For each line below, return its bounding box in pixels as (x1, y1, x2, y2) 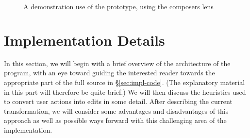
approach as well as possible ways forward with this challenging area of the (4, 115, 227, 125)
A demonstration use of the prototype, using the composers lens (23, 1, 214, 11)
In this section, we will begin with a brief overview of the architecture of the (4, 58, 231, 68)
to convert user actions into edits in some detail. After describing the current (4, 96, 233, 106)
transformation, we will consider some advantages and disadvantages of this (4, 105, 229, 116)
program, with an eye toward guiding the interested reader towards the (4, 68, 215, 78)
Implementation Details (4, 30, 165, 50)
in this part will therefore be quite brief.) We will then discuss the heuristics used (4, 86, 246, 97)
